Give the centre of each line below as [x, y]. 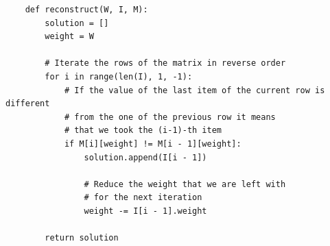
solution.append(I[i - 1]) [145, 157]
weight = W [69, 37]
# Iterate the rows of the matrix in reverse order [165, 63]
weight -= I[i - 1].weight [145, 211]
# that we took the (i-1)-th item [143, 131]
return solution [82, 238]
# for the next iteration [143, 198]
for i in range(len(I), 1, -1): [119, 76]
